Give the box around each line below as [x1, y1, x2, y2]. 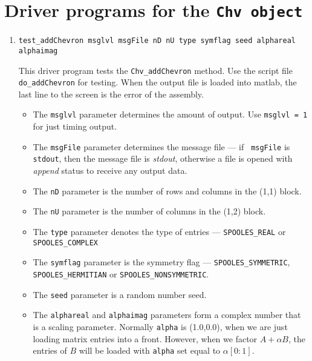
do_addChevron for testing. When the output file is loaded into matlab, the [18, 76, 297, 88]
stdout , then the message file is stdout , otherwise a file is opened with [33, 152, 293, 165]
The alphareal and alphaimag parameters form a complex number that [33, 308, 301, 321]
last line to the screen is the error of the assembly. [18, 87, 204, 100]
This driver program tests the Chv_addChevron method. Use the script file [18, 64, 293, 76]
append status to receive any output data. [33, 164, 187, 177]
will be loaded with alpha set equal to [79, 344, 221, 357]
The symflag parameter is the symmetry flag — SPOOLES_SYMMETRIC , [33, 256, 290, 268]
